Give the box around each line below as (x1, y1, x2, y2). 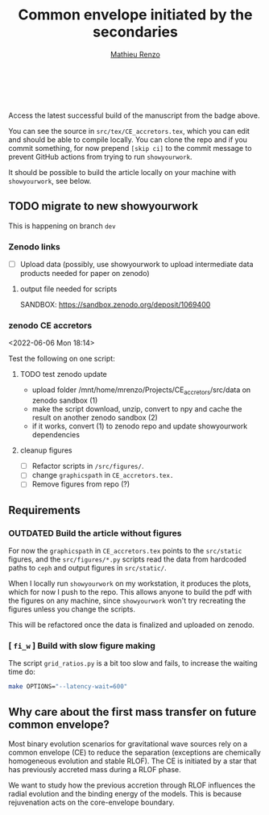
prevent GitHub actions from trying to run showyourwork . (8, 152, 192, 161)
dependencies (31, 430, 81, 440)
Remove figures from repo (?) (31, 479, 130, 489)
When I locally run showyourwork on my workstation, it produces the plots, (8, 579, 251, 588)
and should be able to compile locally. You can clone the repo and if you (8, 135, 248, 144)
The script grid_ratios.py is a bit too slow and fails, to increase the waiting (8, 658, 258, 668)
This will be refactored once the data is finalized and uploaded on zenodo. (8, 620, 255, 630)
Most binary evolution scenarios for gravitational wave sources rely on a (8, 739, 248, 749)
